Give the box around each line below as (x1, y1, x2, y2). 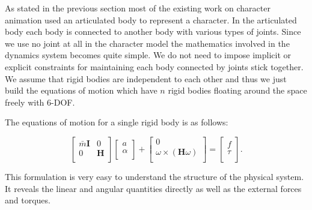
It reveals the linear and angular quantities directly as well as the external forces (5, 182, 302, 194)
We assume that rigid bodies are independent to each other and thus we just (5, 72, 287, 85)
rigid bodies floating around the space (168, 84, 307, 97)
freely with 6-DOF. (5, 95, 75, 108)
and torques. (5, 194, 50, 206)
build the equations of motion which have (5, 84, 158, 97)
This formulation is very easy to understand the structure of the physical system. (5, 170, 304, 183)
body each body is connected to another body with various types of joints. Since (5, 25, 301, 38)
